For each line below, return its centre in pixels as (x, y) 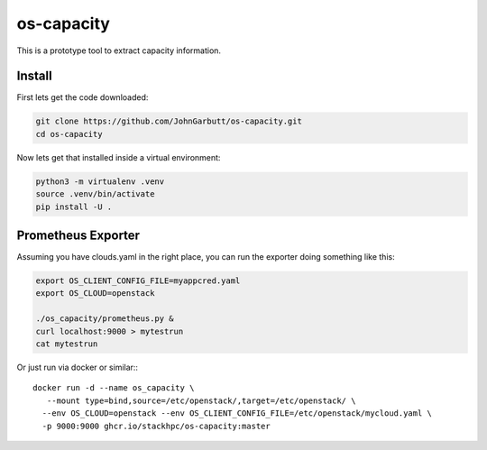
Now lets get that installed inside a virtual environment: (119, 157)
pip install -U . (74, 207)
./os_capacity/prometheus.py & (105, 319)
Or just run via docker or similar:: (78, 367)
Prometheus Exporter (78, 235)
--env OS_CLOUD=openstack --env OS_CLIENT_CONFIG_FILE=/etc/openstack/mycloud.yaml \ (237, 413)
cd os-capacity (69, 134)
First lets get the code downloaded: (83, 97)
